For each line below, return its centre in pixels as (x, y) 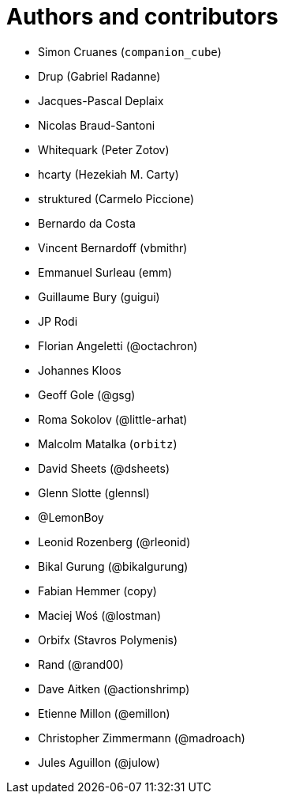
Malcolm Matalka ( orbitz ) (108, 443)
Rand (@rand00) (81, 664)
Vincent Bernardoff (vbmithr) (113, 247)
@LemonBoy (71, 517)
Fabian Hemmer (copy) (97, 591)
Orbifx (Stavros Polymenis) (108, 640)
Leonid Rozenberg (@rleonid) (114, 542)
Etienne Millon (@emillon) (104, 713)
